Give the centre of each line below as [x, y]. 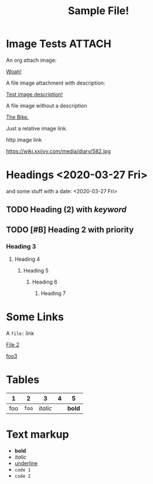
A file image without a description [47, 105]
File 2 [13, 344]
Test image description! [35, 94]
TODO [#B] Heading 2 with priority [70, 229]
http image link [24, 140]
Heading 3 [21, 246]
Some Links [35, 317]
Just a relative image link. [37, 128]
